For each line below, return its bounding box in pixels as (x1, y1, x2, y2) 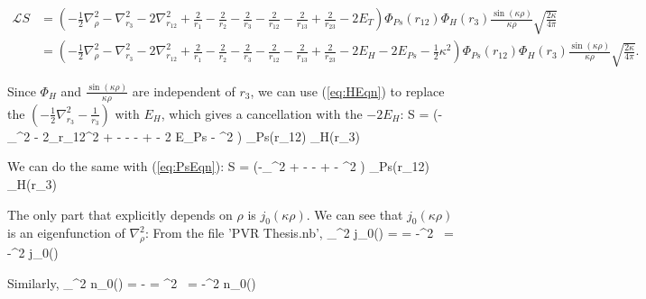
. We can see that (306, 204, 403, 223)
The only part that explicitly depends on (7, 204, 233, 223)
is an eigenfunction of (7, 223, 125, 242)
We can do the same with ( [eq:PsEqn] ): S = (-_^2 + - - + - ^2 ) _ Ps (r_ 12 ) (7, 157, 429, 176)
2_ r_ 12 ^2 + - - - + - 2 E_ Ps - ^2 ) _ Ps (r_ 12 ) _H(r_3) (42, 126, 360, 145)
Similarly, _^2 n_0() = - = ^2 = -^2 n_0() (7, 273, 256, 292)
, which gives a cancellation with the (161, 104, 363, 122)
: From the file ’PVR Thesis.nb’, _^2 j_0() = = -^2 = (144, 223, 454, 242)
